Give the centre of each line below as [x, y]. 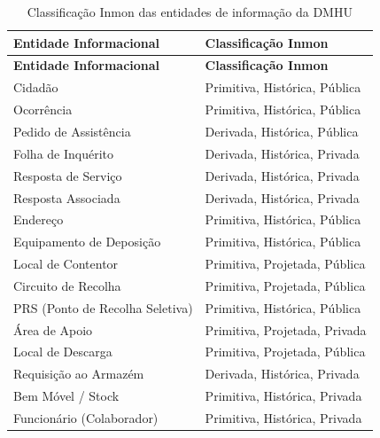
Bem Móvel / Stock [66, 396]
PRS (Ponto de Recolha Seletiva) [103, 307]
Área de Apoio [53, 329]
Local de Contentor [66, 264]
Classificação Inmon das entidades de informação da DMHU [190, 12]
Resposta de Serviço [68, 175]
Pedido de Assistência [72, 131]
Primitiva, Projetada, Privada [286, 329]
